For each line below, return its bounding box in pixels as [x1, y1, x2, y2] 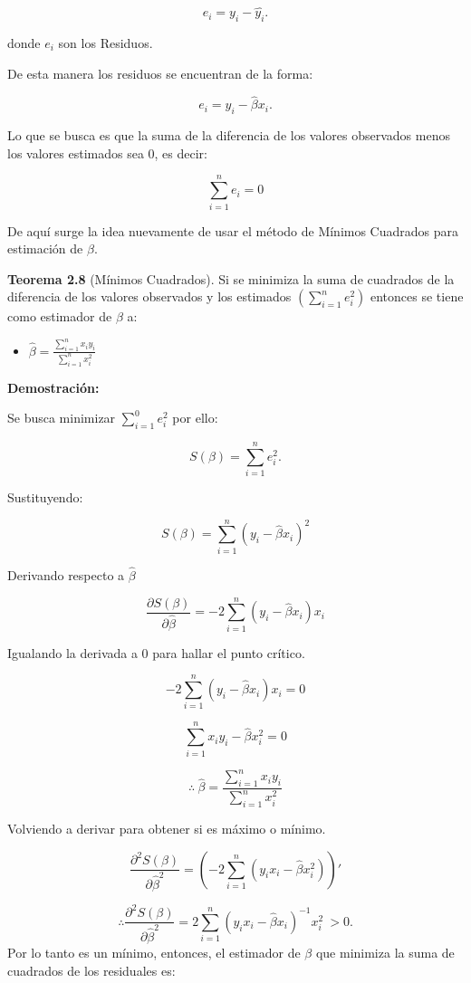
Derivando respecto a [7, 566, 125, 585]
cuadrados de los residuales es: [7, 960, 176, 979]
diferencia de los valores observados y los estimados [7, 287, 292, 306]
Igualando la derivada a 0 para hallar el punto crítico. [7, 643, 305, 662]
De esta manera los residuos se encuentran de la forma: [7, 63, 313, 82]
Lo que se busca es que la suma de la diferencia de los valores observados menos [7, 126, 450, 145]
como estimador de [7, 307, 112, 326]
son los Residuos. [58, 33, 153, 52]
